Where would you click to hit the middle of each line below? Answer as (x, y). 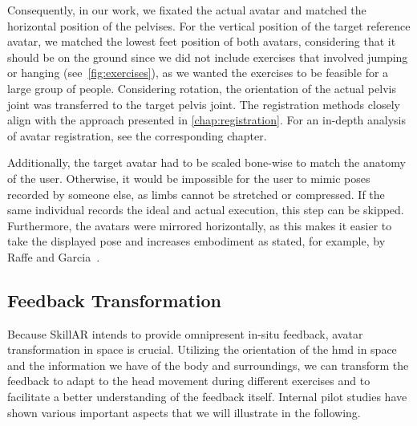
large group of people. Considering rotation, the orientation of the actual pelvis (202, 88)
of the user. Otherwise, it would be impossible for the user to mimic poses (189, 178)
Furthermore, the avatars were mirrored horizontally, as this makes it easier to (200, 225)
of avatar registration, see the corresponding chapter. (137, 135)
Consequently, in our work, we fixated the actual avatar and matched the (187, 10)
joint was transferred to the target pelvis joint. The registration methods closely (204, 104)
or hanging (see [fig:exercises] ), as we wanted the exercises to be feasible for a (198, 73)
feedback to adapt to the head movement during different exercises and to (189, 381)
